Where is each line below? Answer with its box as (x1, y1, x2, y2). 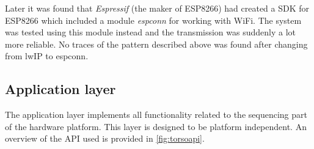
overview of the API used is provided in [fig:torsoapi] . (5, 132, 205, 145)
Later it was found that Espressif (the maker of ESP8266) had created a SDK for (5, 2, 310, 14)
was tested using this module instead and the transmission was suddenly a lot (5, 26, 296, 38)
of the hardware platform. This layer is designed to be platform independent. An (5, 120, 307, 133)
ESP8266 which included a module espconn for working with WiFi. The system (5, 13, 302, 26)
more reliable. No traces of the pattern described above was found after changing (5, 37, 308, 50)
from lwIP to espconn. (5, 49, 89, 62)
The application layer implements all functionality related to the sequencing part (5, 108, 307, 121)
